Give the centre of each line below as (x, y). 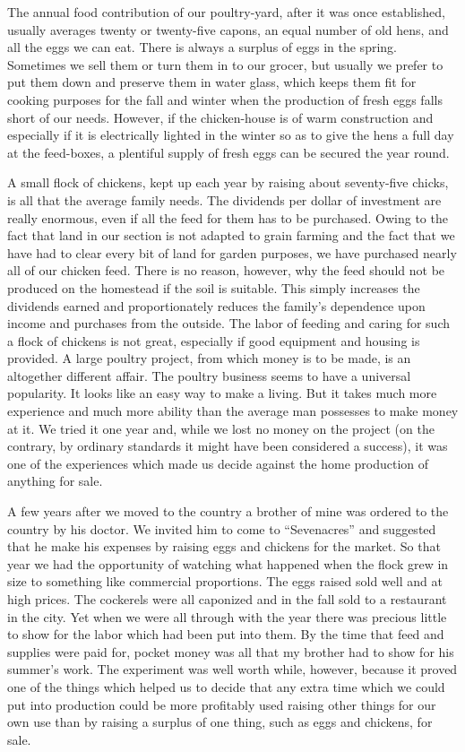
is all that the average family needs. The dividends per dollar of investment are (224, 199)
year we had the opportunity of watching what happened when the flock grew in (228, 563)
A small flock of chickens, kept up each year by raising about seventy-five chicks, (228, 182)
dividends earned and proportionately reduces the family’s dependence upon (216, 305)
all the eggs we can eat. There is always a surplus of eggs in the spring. (202, 47)
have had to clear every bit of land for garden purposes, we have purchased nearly (232, 252)
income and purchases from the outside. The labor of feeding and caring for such (229, 323)
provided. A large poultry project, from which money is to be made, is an (209, 358)
